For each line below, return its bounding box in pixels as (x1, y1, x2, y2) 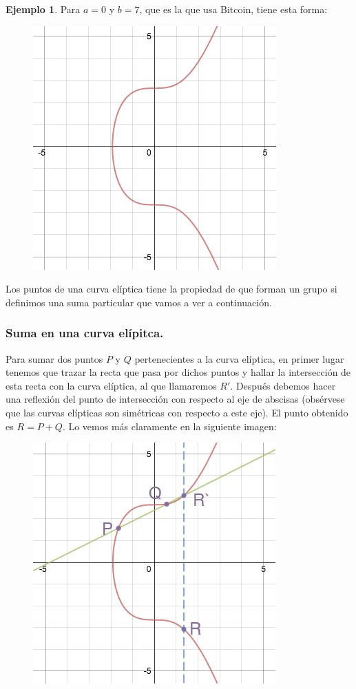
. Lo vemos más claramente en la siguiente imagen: (62, 418, 277, 433)
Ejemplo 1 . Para (6, 2, 81, 16)
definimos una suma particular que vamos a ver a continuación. (6, 295, 272, 309)
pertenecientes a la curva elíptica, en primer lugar (134, 351, 344, 365)
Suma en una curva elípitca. (6, 324, 164, 341)
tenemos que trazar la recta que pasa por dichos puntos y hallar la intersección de (6, 365, 351, 379)
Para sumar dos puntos (6, 351, 103, 365)
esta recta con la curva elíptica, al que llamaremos (6, 378, 217, 392)
